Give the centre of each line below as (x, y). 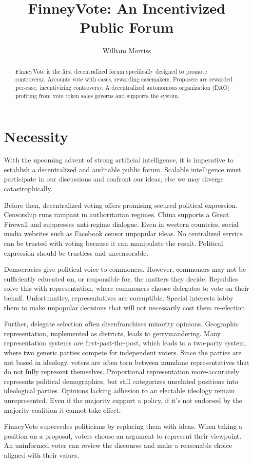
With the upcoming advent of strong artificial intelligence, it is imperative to (119, 160)
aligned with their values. (42, 454)
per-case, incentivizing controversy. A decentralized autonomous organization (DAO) (123, 88)
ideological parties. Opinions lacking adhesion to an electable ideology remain (119, 391)
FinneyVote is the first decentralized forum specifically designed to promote (111, 71)
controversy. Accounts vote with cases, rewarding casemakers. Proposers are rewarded (124, 79)
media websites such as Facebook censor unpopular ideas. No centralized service (123, 233)
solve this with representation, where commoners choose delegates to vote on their (126, 288)
